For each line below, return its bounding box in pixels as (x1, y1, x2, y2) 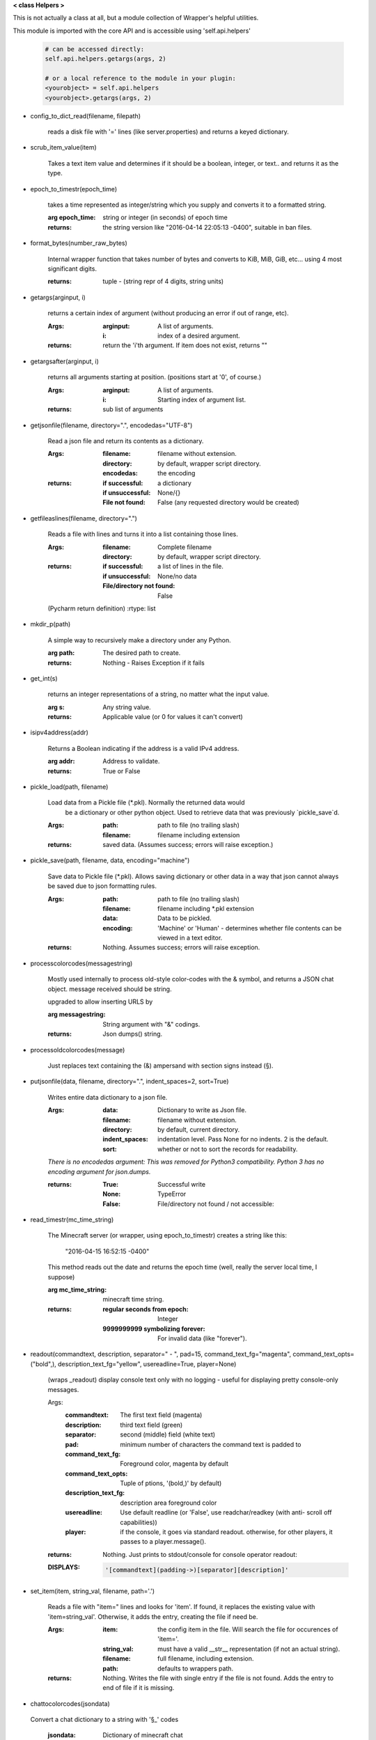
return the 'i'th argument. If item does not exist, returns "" (102, 341, 268, 349)
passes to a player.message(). (120, 1537, 207, 1546)
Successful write (157, 1180, 205, 1188)
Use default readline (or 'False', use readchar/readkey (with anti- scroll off (120, 1508, 332, 1517)
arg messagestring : (47, 1010, 106, 1019)
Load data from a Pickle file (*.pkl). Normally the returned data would (47, 798, 245, 807)
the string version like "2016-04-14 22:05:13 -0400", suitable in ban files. (102, 223, 313, 231)
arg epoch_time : (47, 213, 96, 222)
